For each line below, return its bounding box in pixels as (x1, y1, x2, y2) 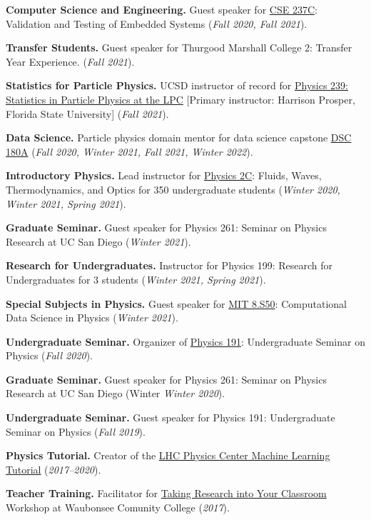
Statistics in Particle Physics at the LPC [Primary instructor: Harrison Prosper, (6, 91, 355, 106)
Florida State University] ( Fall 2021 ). (6, 106, 169, 121)
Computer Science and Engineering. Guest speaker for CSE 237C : (6, 2, 317, 16)
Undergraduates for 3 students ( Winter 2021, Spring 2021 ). (6, 271, 266, 286)
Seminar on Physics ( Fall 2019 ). (6, 424, 146, 439)
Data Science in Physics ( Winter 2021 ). (6, 310, 178, 325)
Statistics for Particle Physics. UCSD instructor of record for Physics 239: (6, 78, 348, 93)
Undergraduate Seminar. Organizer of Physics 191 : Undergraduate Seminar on (6, 334, 365, 349)
